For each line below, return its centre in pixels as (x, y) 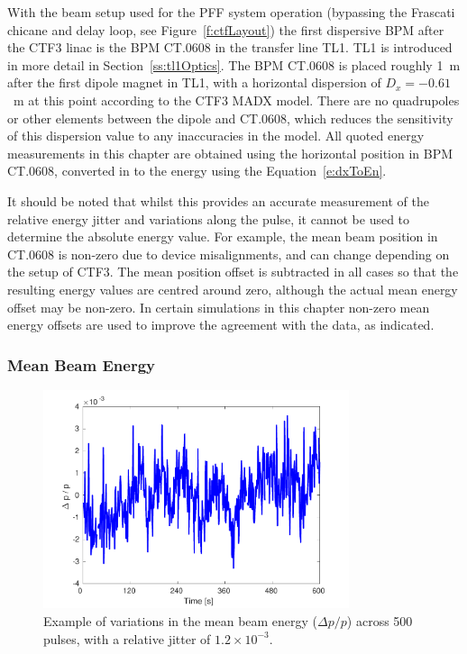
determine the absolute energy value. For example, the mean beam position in (223, 236)
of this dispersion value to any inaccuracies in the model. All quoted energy (216, 136)
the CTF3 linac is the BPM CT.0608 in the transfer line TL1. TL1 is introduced (230, 47)
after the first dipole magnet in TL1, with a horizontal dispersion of (194, 82)
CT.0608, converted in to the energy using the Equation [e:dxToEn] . (197, 171)
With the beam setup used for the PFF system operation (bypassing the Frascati (231, 12)
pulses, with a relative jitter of (127, 638)
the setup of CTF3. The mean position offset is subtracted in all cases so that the (233, 272)
